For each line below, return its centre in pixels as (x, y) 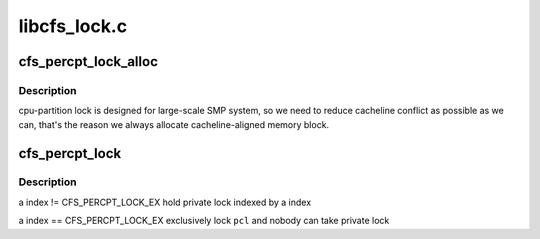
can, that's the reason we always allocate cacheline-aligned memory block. (174, 124)
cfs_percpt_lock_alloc (88, 61)
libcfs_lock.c (73, 26)
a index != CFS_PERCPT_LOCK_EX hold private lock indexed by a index (165, 202)
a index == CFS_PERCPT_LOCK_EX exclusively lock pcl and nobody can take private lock (204, 221)
